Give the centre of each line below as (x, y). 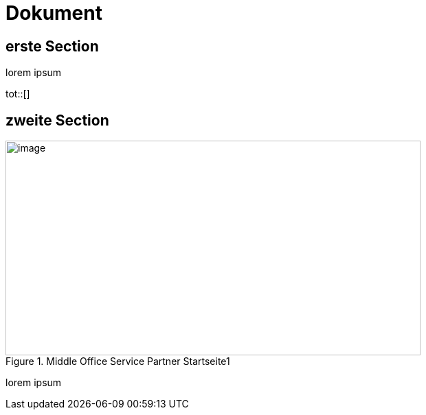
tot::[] (18, 94)
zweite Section (57, 120)
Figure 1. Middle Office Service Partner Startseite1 (118, 361)
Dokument (54, 13)
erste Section (52, 46)
